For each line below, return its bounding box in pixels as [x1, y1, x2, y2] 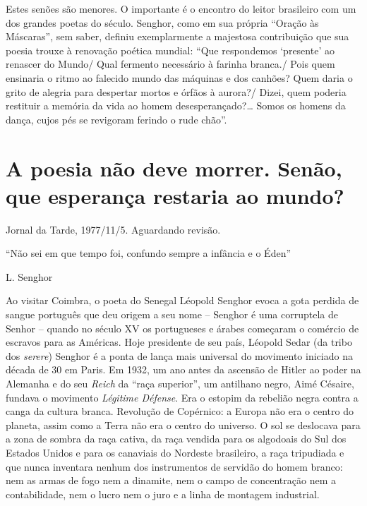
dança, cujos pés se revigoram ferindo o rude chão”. [6, 112, 227, 126]
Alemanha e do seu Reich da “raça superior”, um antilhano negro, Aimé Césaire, [6, 376, 354, 390]
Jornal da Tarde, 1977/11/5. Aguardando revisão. [6, 222, 221, 236]
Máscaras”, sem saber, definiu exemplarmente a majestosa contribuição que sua [6, 29, 349, 44]
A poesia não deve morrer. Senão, [6, 153, 342, 182]
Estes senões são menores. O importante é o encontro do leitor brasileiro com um [6, 1, 356, 16]
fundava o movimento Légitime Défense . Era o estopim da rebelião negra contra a [6, 390, 359, 404]
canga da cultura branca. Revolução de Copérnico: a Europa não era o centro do [6, 404, 354, 418]
